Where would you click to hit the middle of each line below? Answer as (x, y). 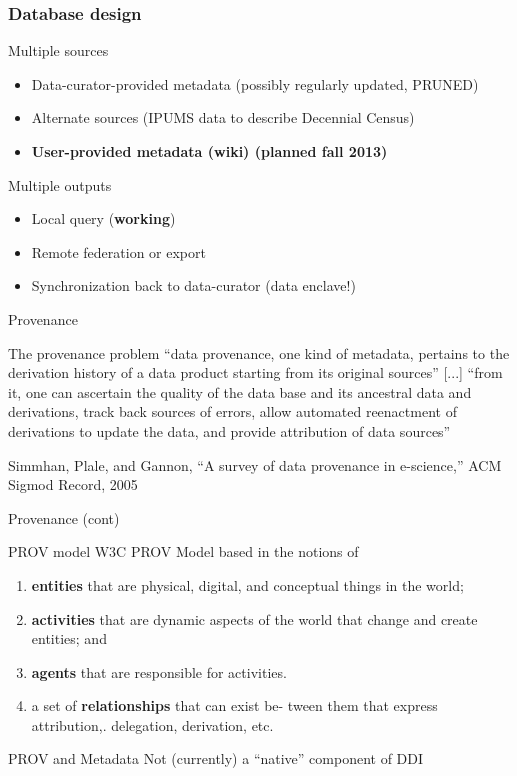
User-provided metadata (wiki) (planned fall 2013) (209, 151)
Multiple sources (58, 50)
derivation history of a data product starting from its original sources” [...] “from (255, 372)
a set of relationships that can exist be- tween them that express (234, 705)
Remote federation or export (118, 251)
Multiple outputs (60, 184)
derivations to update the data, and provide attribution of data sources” (229, 430)
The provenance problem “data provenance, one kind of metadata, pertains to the (259, 352)
